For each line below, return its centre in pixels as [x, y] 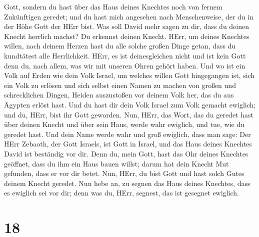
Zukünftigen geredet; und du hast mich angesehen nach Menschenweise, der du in [129, 16]
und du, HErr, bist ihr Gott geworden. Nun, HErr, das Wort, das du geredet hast [129, 114]
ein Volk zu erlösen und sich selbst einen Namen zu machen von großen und [120, 85]
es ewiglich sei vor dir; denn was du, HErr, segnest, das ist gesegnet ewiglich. [121, 193]
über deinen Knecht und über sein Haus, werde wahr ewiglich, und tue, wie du [124, 124]
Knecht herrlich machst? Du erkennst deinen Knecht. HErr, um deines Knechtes [127, 36]
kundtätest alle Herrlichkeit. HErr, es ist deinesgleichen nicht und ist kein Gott [125, 55]
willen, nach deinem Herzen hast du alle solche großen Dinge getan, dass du [120, 46]
